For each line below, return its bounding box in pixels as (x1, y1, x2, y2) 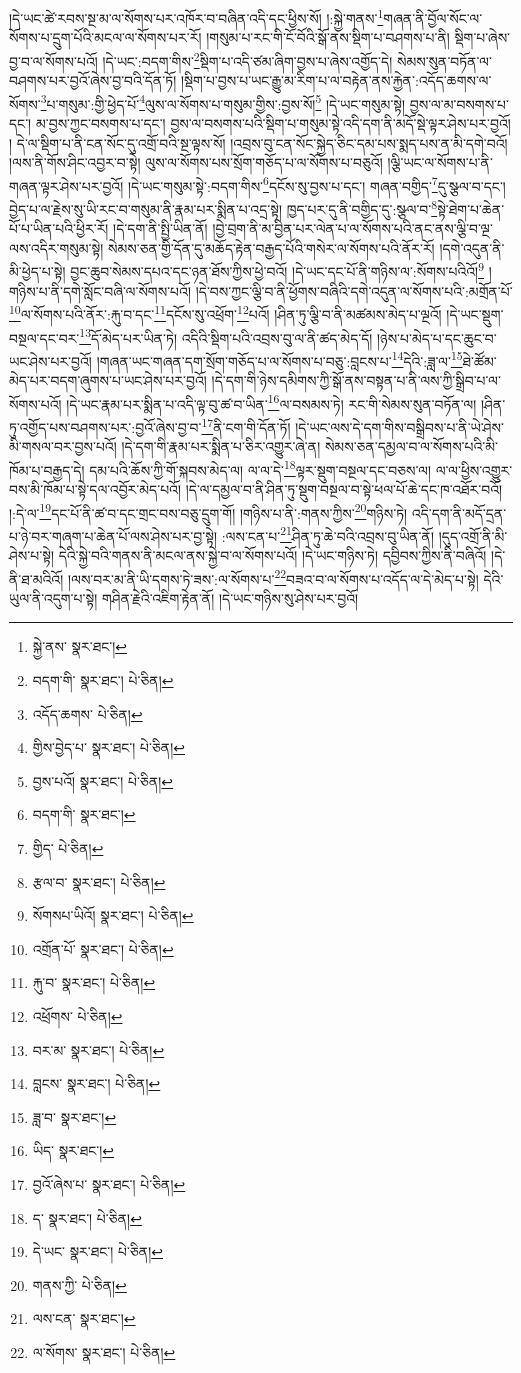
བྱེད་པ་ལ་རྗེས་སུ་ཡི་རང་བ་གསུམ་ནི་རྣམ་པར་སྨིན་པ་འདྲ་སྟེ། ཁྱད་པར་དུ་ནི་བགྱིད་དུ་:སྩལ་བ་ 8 (9, 195, 438, 219)
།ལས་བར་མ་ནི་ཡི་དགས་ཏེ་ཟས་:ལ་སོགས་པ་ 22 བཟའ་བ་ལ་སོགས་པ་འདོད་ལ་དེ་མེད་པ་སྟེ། (67, 565, 479, 589)
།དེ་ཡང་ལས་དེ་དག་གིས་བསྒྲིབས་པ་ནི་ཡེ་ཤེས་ (295, 416, 504, 437)
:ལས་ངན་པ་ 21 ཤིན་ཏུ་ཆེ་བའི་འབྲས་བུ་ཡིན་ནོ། (221, 522, 435, 546)
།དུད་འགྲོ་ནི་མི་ (438, 525, 508, 546)
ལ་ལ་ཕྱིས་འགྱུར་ (435, 459, 513, 480)
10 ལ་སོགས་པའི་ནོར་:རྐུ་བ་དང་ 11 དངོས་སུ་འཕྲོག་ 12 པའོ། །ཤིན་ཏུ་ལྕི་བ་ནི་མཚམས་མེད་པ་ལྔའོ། (9, 301, 442, 324)
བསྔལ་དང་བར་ (9, 327, 80, 348)
